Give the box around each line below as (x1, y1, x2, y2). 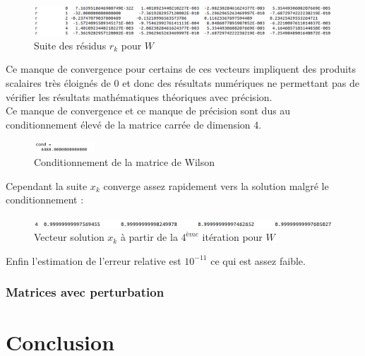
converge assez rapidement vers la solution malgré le (103, 178, 329, 193)
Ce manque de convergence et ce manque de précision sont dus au (6, 103, 291, 118)
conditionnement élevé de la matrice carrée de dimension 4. (6, 117, 262, 131)
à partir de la (120, 230, 178, 244)
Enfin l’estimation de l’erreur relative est (6, 253, 181, 268)
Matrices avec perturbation (6, 283, 164, 301)
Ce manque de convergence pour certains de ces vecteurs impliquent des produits (6, 61, 356, 76)
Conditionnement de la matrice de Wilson (34, 154, 215, 169)
